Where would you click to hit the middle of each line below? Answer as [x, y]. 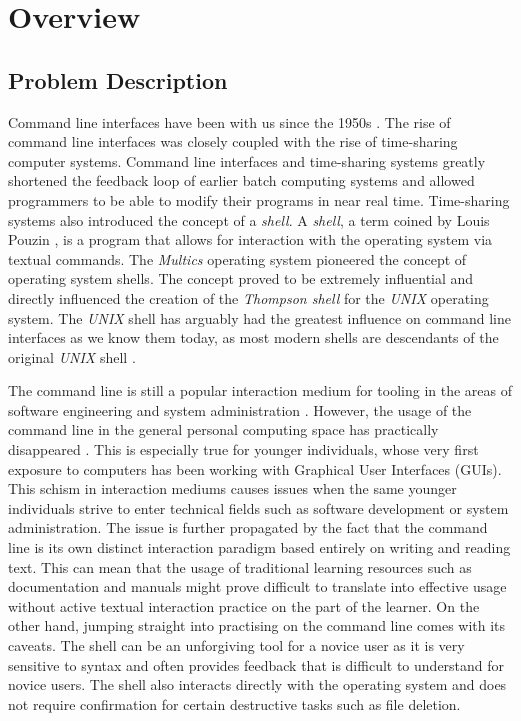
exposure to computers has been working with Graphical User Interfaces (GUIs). [255, 468]
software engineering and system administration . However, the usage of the [240, 409]
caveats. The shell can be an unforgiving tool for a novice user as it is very [236, 645]
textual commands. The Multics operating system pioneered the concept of [237, 258]
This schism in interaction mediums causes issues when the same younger [232, 488]
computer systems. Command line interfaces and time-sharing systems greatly [247, 160]
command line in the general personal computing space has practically [223, 429]
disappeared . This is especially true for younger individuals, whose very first [243, 449]
